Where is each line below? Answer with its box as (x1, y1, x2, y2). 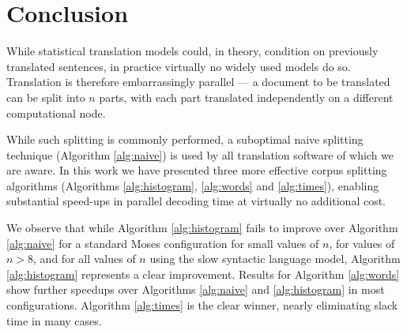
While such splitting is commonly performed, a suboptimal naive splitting (6, 131, 364, 148)
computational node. (6, 104, 106, 121)
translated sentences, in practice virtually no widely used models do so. (6, 58, 351, 74)
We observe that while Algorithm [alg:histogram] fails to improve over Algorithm (6, 220, 398, 236)
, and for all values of (33, 250, 136, 267)
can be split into (6, 88, 85, 105)
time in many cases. (6, 312, 102, 328)
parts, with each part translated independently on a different (99, 88, 394, 105)
